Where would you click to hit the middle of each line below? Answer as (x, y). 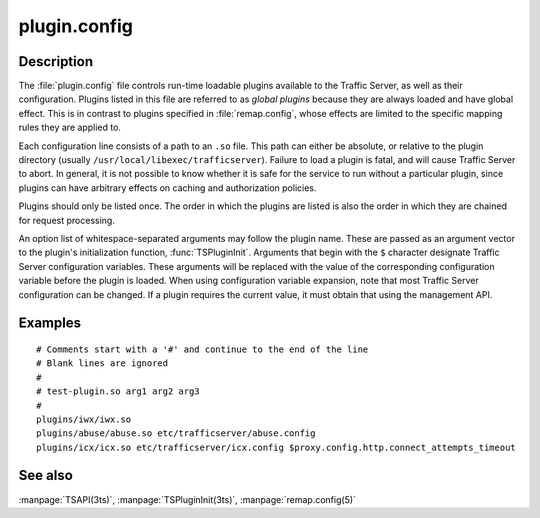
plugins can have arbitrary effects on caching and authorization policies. (167, 187)
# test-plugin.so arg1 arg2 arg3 (118, 391)
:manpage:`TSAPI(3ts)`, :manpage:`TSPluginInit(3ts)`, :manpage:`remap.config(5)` (187, 499)
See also (46, 475)
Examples (50, 323)
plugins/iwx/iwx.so (84, 419)
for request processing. (66, 220)
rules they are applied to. (70, 127)
